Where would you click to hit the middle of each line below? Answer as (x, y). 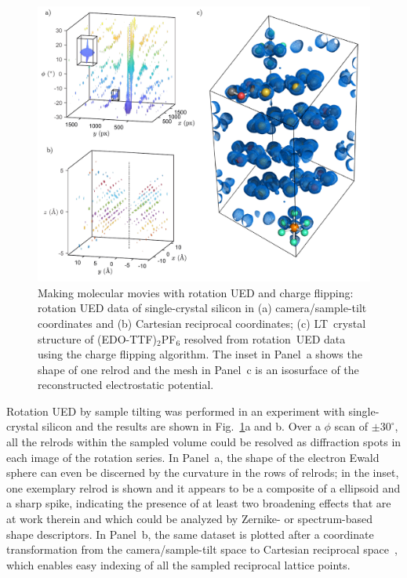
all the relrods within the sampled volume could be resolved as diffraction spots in (204, 442)
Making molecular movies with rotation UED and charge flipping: (196, 292)
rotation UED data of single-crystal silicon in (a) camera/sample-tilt (202, 308)
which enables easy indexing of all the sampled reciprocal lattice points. (178, 564)
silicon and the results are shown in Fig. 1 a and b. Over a (181, 426)
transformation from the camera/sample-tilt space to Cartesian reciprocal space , (202, 549)
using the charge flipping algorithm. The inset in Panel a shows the (200, 354)
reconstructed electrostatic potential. (126, 385)
